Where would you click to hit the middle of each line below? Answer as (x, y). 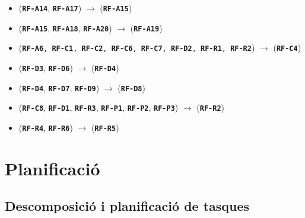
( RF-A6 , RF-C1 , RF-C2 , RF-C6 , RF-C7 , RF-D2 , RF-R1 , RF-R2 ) (137, 48)
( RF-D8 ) (131, 87)
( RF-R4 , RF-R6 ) (46, 127)
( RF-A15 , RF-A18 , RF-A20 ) (65, 28)
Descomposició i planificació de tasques (127, 206)
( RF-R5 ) (105, 127)
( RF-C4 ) (287, 48)
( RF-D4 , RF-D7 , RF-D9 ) (59, 87)
